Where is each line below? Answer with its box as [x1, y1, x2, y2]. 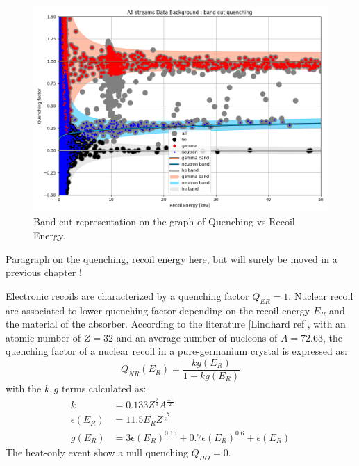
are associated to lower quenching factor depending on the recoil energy [6, 303, 310, 317]
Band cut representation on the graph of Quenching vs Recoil [33, 214, 295, 229]
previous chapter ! [6, 265, 82, 280]
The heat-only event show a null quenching [6, 444, 188, 459]
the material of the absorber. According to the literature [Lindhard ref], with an [6, 316, 346, 331]
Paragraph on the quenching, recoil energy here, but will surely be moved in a [6, 251, 337, 266]
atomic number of [6, 330, 81, 344]
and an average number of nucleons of [116, 330, 278, 344]
